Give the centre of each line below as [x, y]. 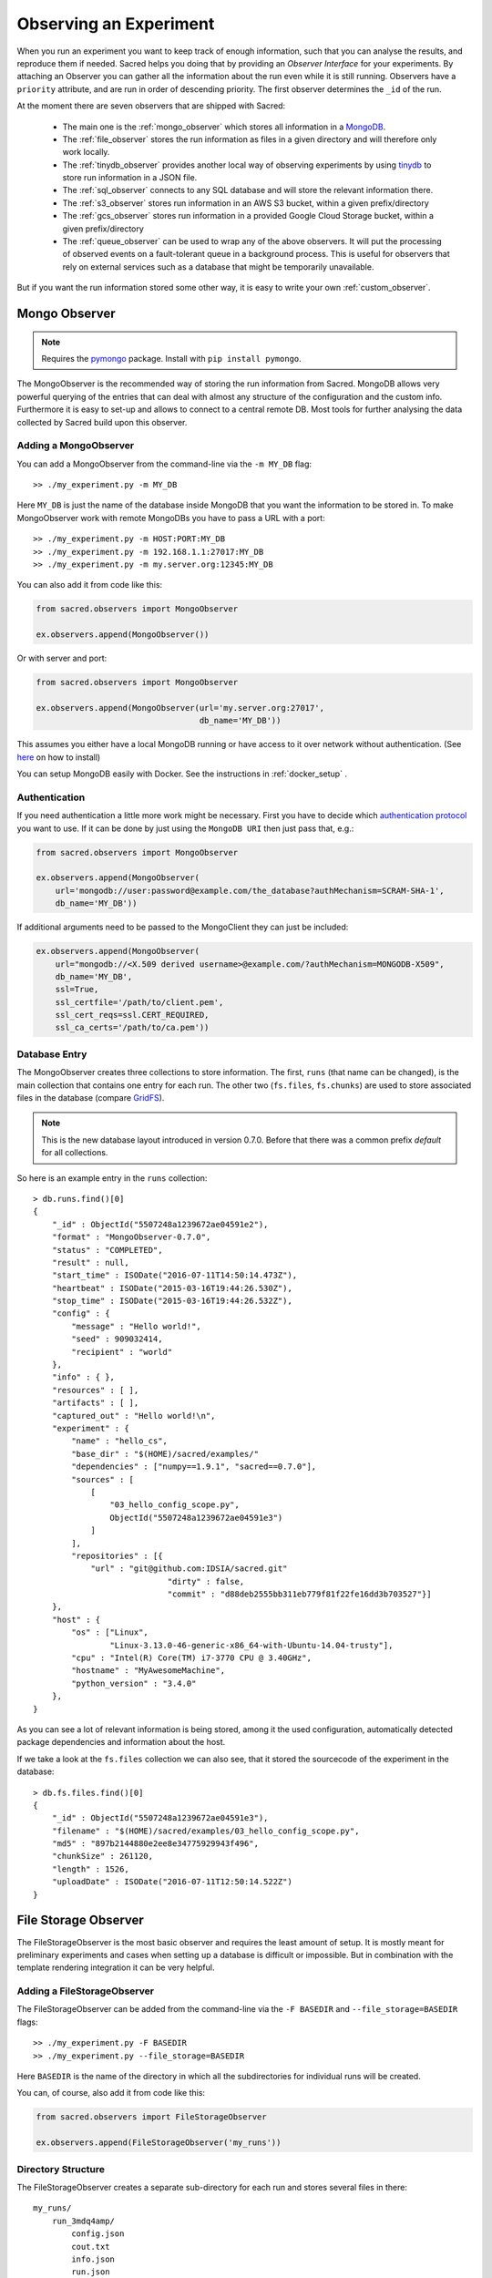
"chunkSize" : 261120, [102, 1856]
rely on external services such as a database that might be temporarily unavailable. [218, 267]
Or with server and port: [62, 658]
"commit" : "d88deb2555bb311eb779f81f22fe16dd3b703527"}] [299, 1594]
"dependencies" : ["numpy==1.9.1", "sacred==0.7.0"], [194, 1467]
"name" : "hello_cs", [120, 1441]
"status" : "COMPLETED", [107, 1250]
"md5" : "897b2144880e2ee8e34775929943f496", [155, 1844]
